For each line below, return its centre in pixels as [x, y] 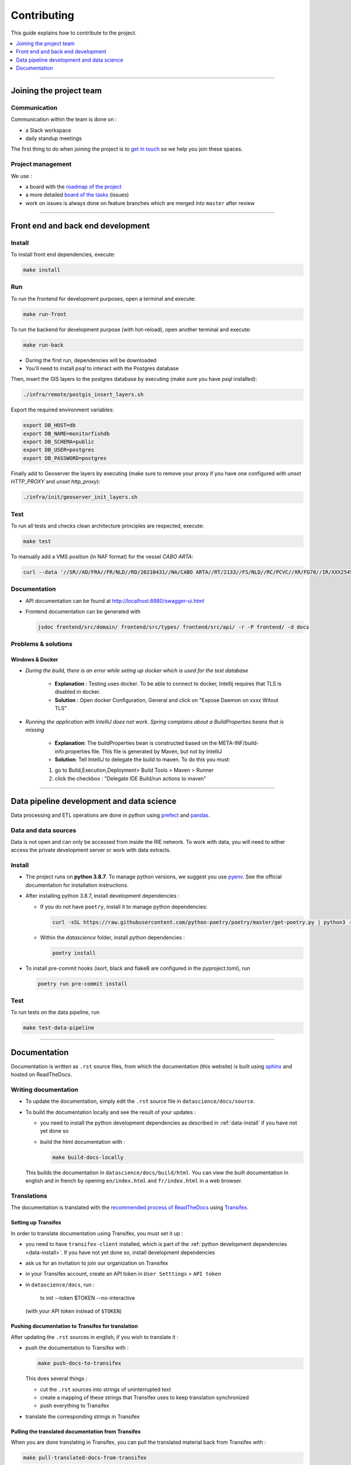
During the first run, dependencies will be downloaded [91, 360]
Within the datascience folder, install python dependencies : [113, 937]
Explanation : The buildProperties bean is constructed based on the [136, 743]
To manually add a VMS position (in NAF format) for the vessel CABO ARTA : [102, 556]
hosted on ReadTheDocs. [42, 1075]
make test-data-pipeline [59, 1028]
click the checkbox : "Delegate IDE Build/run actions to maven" [130, 778]
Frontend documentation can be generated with [83, 612]
